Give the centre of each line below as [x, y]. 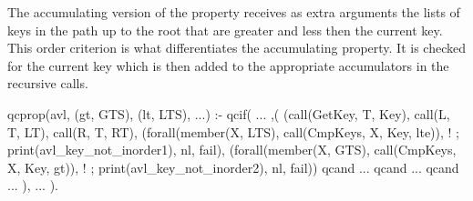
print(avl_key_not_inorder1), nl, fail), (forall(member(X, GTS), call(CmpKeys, [232, 150]
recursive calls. [48, 83]
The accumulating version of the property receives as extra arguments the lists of [234, 12]
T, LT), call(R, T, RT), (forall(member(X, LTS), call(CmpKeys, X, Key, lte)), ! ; [233, 131]
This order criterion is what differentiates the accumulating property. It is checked [237, 48]
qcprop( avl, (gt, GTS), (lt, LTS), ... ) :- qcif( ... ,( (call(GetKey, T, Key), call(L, [229, 113]
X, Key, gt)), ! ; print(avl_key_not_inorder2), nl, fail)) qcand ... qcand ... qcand [233, 167]
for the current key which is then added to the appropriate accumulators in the [228, 65]
